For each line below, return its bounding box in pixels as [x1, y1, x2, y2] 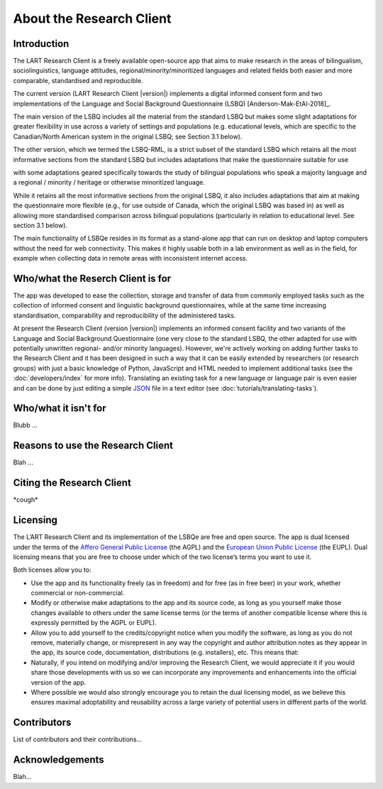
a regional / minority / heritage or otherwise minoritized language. [13, 178, 206, 187]
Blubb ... [13, 421, 38, 430]
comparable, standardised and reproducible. [13, 76, 143, 85]
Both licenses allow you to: [13, 565, 91, 575]
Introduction [13, 38, 70, 50]
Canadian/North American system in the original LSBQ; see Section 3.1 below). [13, 132, 243, 141]
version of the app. [30, 678, 87, 687]
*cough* [13, 496, 38, 504]
